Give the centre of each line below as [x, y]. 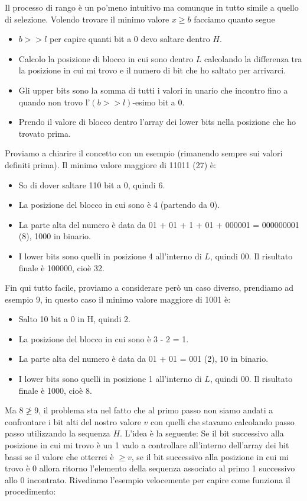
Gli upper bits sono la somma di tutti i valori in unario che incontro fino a [153, 90]
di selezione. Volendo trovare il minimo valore [87, 19]
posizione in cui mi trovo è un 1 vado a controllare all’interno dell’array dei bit [147, 445]
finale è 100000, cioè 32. [61, 267]
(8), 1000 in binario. [55, 236]
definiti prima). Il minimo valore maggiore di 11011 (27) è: [110, 164]
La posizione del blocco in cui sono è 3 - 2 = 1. [104, 338]
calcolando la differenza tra [253, 58]
